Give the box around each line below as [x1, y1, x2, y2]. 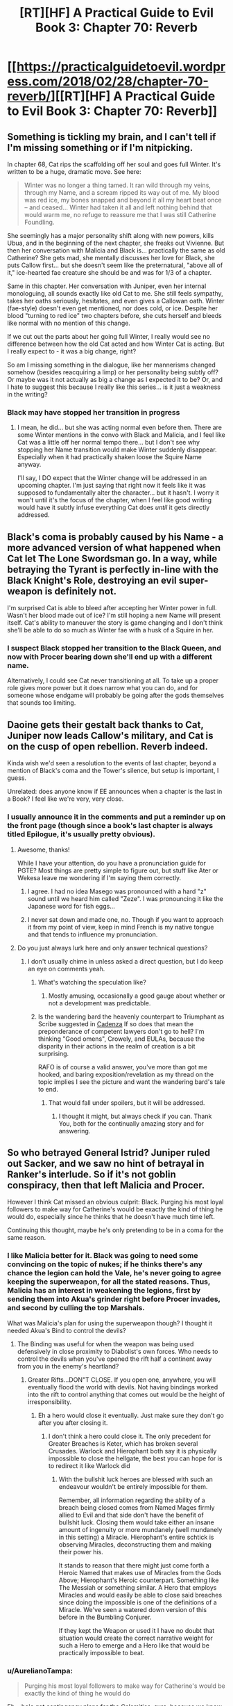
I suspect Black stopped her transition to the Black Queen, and [7, 644, 222, 653]
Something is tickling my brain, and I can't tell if [7, 131, 216, 143]
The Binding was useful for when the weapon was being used [17, 1339, 194, 1348]
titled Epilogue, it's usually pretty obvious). [7, 829, 156, 839]
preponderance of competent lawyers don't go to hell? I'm [37, 1027, 205, 1035]
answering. [58, 1126, 91, 1135]
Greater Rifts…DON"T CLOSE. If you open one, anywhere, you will [27, 1376, 216, 1384]
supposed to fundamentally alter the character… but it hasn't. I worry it [17, 488, 220, 497]
